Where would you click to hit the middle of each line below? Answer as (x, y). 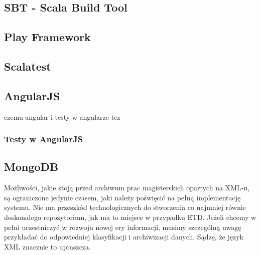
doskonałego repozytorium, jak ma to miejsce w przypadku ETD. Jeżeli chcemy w (130, 217)
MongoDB (31, 167)
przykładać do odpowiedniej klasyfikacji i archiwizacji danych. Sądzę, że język (124, 237)
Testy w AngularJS (44, 139)
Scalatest (28, 66)
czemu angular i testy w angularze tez (62, 116)
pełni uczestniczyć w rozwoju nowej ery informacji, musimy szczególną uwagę (123, 227)
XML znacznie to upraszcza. (47, 246)
